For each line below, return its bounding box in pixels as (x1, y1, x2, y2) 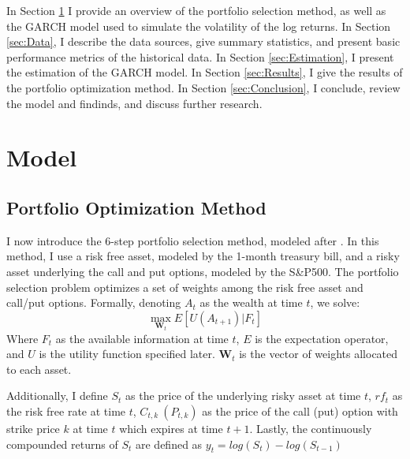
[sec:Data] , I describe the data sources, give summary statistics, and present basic (6, 33, 401, 50)
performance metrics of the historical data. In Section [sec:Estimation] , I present (6, 48, 394, 65)
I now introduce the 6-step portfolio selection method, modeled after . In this (6, 232, 379, 248)
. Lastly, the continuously (249, 420, 372, 436)
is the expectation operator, (255, 330, 389, 346)
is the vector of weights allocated (239, 345, 398, 362)
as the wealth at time (199, 294, 303, 311)
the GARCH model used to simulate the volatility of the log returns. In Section (6, 17, 391, 34)
